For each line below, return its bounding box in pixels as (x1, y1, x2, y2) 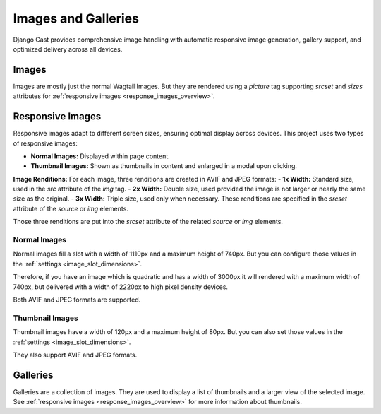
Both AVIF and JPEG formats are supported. (13, 295, 141, 304)
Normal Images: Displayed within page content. (30, 152, 171, 160)
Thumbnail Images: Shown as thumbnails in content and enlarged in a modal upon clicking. (30, 162, 298, 170)
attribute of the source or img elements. (13, 204, 128, 213)
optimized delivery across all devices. (13, 45, 123, 53)
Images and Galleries (13, 11, 139, 26)
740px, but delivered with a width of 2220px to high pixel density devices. (13, 283, 229, 291)
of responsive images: (13, 138, 78, 148)
